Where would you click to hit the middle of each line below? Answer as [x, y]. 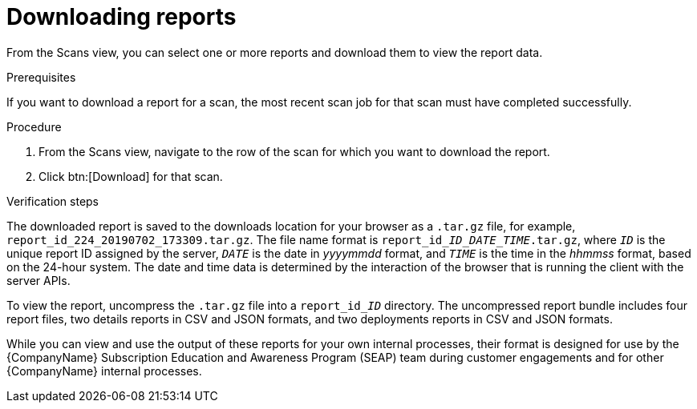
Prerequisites [41, 77]
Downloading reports [122, 17]
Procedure [34, 126]
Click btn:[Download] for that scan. [131, 176]
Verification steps [53, 201]
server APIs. [38, 280]
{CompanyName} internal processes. [104, 371]
